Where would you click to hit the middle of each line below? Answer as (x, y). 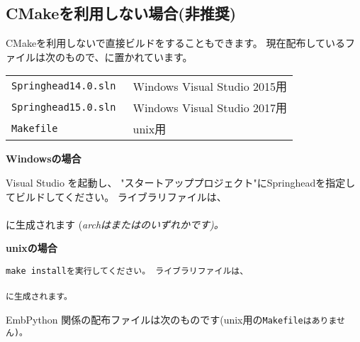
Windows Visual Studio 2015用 (210, 87)
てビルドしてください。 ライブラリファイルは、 (116, 196)
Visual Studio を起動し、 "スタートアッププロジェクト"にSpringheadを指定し (181, 182)
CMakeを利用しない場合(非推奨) (121, 13)
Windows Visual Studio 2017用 (210, 108)
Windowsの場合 (44, 159)
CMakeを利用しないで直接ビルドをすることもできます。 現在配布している (176, 43)
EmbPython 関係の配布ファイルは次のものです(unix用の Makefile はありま (171, 319)
